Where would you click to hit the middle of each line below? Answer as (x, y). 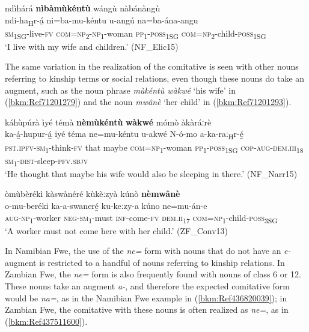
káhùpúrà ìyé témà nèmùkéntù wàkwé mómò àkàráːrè (108, 122)
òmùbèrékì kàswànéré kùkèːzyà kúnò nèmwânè (93, 194)
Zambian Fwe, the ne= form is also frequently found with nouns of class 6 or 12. (153, 274)
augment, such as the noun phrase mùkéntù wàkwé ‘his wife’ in (121, 90)
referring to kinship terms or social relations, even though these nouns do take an (155, 78)
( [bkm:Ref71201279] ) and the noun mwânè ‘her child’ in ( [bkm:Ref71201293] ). (148, 102)
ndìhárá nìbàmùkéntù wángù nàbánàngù (83, 8)
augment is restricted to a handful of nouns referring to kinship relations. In (145, 262)
